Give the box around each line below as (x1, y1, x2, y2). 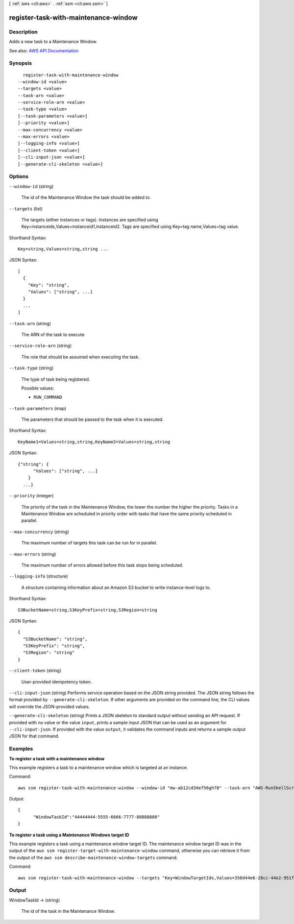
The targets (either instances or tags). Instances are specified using (21, 217, 159, 222)
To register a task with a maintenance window (9, 755, 105, 761)
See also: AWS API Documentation (9, 48, 79, 53)
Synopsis (9, 60, 32, 67)
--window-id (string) (9, 183, 54, 189)
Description (9, 28, 38, 35)
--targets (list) (9, 206, 43, 212)
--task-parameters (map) (9, 405, 66, 411)
